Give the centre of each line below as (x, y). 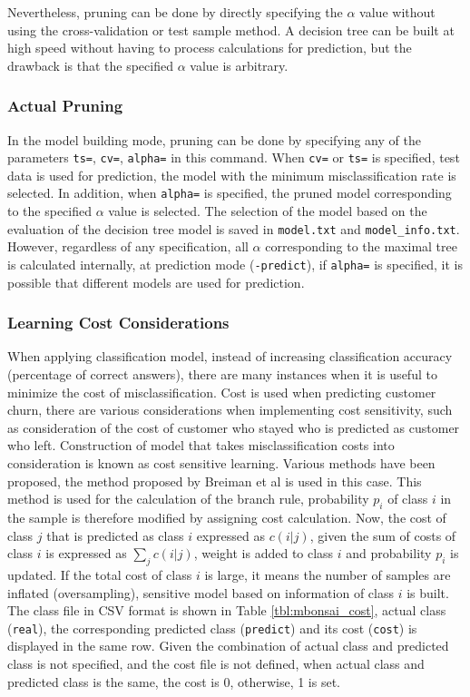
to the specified (50, 211)
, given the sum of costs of (383, 535)
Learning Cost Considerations (118, 323)
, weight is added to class (264, 553)
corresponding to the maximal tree (361, 246)
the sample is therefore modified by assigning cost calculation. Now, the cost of (227, 517)
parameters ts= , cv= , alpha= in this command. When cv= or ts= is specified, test (234, 157)
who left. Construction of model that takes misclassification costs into (201, 445)
